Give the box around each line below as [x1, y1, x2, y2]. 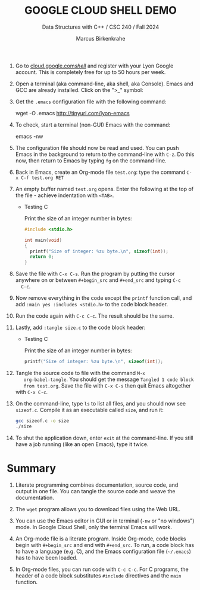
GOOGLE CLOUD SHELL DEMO [24, 4, 177, 17]
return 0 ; [29, 254, 54, 260]
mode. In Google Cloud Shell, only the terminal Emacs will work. [15, 523, 172, 530]
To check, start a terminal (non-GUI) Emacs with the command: [15, 121, 171, 128]
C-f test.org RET [21, 174, 64, 181]
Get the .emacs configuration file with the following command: [15, 98, 167, 105]
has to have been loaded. [15, 554, 78, 561]
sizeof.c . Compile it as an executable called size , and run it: [15, 407, 164, 414]
